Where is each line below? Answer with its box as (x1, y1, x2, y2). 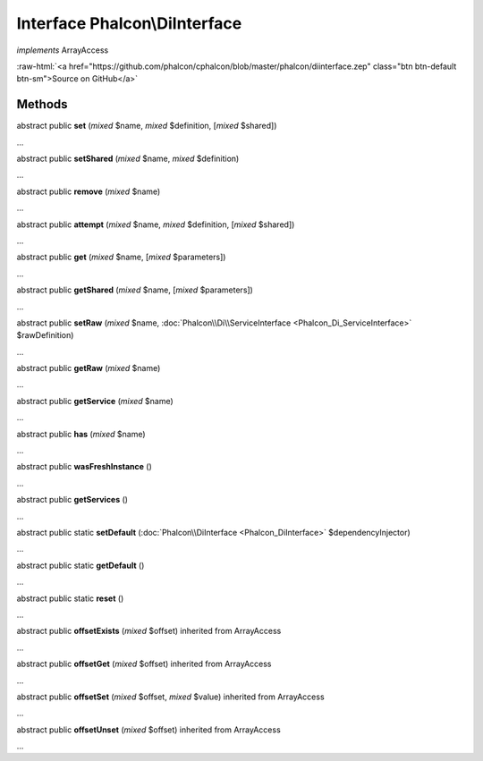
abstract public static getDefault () (16, 560, 145, 571)
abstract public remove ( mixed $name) (16, 186, 161, 197)
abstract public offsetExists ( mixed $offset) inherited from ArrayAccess (16, 626, 282, 637)
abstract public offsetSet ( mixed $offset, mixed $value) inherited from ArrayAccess (16, 691, 326, 702)
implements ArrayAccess (16, 45, 109, 55)
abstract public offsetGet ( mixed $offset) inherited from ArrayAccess (16, 658, 272, 670)
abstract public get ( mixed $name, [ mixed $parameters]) (16, 251, 226, 263)
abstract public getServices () (16, 495, 129, 505)
